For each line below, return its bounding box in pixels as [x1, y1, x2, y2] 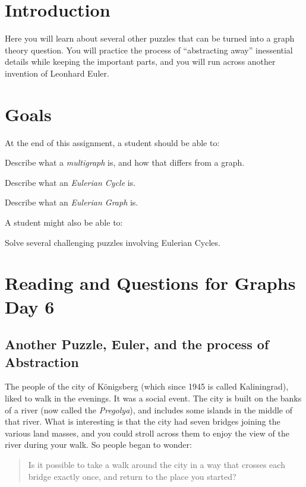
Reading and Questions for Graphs [5, 271, 296, 295]
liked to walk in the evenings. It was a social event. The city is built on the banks [5, 391, 302, 404]
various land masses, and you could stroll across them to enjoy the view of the [5, 426, 289, 439]
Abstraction [5, 352, 79, 371]
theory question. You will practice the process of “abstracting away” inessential [5, 43, 293, 56]
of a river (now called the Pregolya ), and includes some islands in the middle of [5, 403, 292, 416]
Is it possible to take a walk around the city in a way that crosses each [28, 458, 285, 470]
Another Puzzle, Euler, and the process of [5, 335, 269, 353]
